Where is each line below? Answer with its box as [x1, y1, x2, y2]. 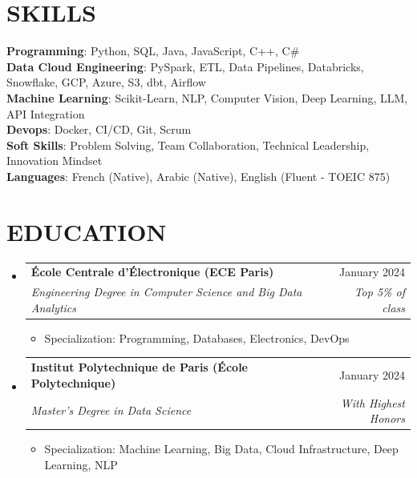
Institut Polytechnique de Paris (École [30, 359, 248, 376]
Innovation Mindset [6, 152, 103, 169]
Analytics [30, 299, 77, 315]
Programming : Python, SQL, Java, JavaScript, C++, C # [6, 42, 300, 59]
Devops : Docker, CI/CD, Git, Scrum [6, 121, 192, 138]
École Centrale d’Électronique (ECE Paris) [30, 263, 274, 280]
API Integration [6, 105, 85, 122]
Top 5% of [354, 283, 405, 300]
